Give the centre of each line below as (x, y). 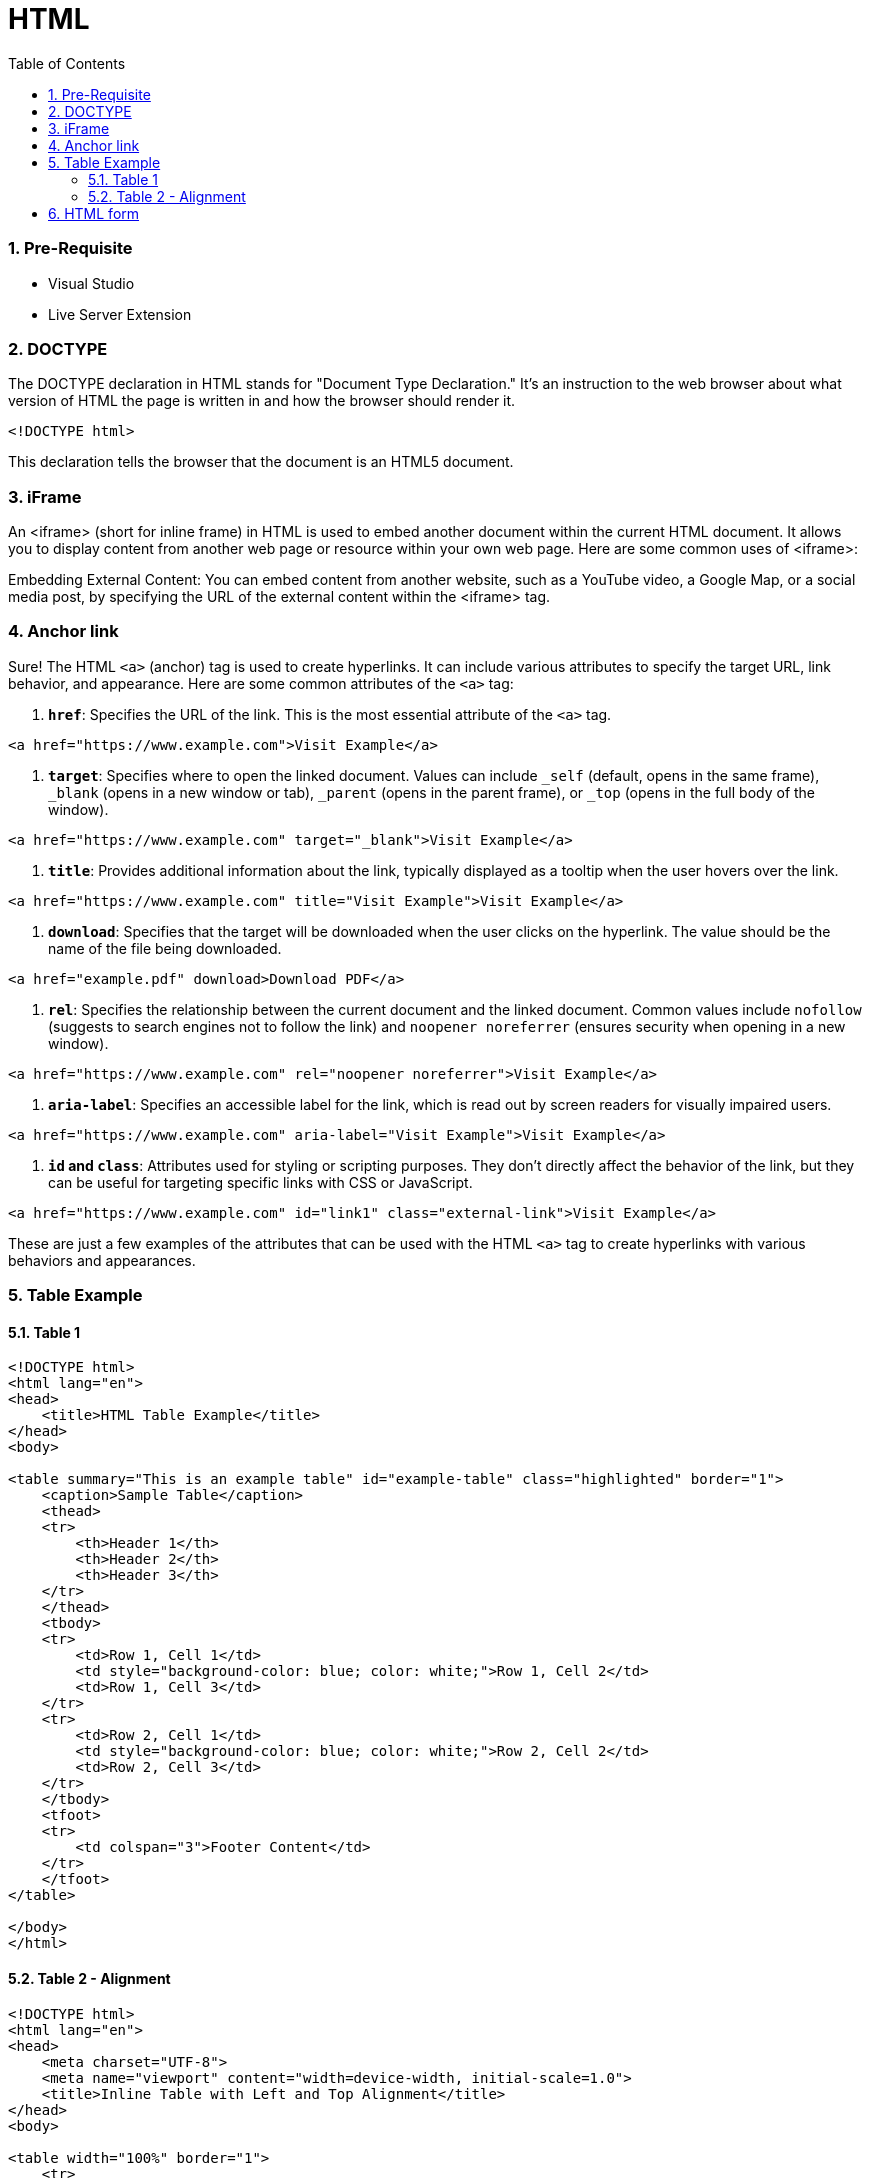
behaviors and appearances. (102, 1260)
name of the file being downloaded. (165, 948)
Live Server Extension (120, 314)
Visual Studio (91, 283)
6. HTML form (94, 213)
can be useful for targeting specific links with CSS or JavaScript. (260, 1182)
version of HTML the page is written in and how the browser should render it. (262, 401)
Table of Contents (67, 63)
